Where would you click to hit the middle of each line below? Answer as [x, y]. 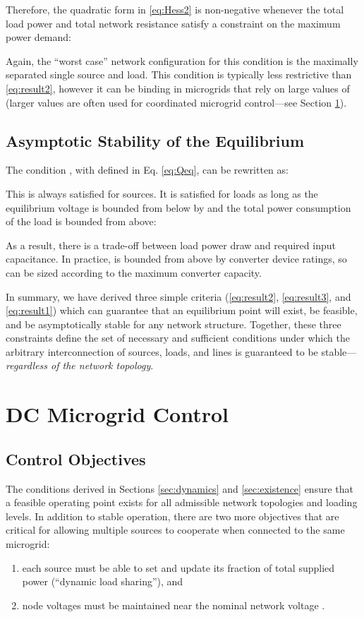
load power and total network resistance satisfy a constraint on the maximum [173, 23]
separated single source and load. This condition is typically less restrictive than [179, 74]
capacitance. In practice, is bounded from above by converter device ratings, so [176, 259]
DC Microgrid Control [117, 414]
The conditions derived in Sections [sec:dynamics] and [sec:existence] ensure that [180, 488]
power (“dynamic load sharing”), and [103, 581]
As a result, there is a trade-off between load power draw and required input [171, 245]
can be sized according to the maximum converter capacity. [134, 272]
